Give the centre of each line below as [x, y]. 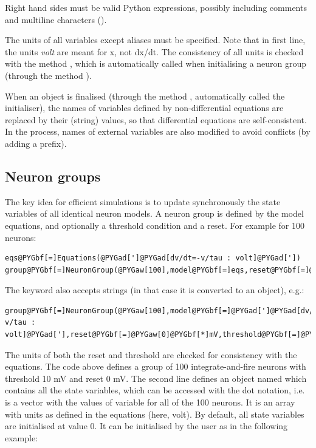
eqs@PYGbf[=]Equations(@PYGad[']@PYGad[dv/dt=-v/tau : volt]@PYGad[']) [153, 258]
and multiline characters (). [56, 19]
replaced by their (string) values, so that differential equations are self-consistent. [156, 119]
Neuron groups [53, 176]
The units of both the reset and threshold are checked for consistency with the [151, 354]
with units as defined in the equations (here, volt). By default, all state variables [155, 414]
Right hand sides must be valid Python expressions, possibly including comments [156, 7]
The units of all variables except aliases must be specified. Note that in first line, [155, 40]
